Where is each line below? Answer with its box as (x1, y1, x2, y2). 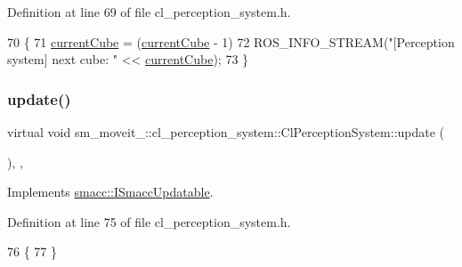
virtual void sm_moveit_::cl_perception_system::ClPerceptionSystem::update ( (7, 123, 445, 141)
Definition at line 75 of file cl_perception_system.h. (7, 212, 291, 231)
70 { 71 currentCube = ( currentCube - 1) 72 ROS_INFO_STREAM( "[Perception (7, 32, 455, 51)
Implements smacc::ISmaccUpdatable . (7, 182, 214, 201)
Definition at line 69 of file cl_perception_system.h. (7, 3, 291, 20)
